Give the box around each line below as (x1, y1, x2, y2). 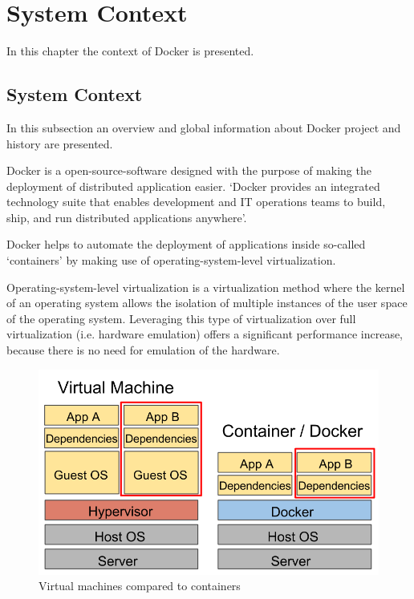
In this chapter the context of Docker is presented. (6, 42, 254, 59)
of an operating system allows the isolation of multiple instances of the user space (6, 294, 408, 311)
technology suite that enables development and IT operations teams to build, (6, 193, 386, 210)
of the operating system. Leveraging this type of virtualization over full (6, 310, 356, 326)
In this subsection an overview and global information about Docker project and (6, 119, 401, 136)
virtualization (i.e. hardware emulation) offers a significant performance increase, (6, 326, 404, 342)
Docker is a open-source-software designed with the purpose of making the (6, 162, 371, 179)
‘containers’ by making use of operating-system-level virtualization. (6, 252, 336, 269)
